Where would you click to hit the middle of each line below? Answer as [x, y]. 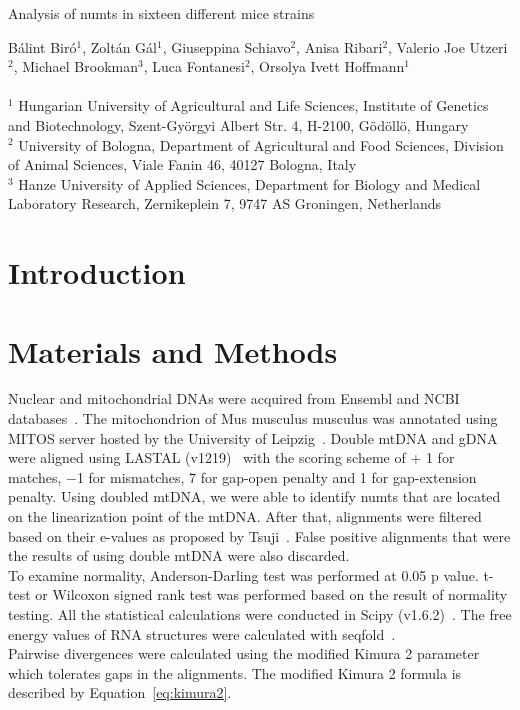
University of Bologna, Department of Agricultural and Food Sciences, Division [261, 144]
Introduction [97, 272]
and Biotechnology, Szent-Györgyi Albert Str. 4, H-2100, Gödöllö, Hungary [238, 124]
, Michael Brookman [75, 66]
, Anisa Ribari [339, 46]
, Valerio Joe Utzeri [448, 46]
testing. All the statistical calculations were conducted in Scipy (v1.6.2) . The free [260, 613]
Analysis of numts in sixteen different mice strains [161, 13]
